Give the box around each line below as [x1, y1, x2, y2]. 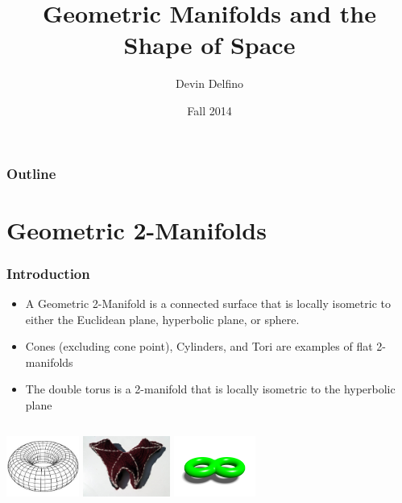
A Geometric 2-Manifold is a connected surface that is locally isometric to [25, 295, 391, 312]
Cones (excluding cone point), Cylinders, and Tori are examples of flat [25, 338, 373, 355]
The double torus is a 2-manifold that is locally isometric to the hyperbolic [25, 380, 396, 397]
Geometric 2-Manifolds [6, 213, 267, 246]
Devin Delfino [175, 75, 243, 92]
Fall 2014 [187, 102, 232, 118]
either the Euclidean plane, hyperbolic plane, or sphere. [25, 310, 300, 327]
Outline [6, 163, 56, 183]
